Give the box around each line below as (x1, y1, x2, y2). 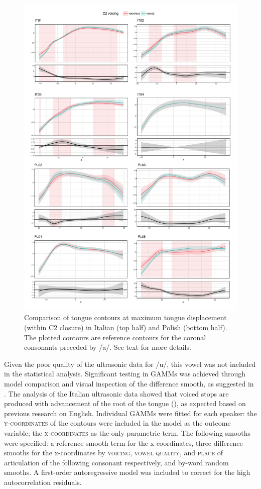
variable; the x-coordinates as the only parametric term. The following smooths (4, 427, 250, 438)
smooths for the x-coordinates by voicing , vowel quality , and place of (4, 447, 223, 458)
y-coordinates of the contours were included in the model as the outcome (4, 418, 231, 428)
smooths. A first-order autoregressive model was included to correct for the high (4, 467, 250, 477)
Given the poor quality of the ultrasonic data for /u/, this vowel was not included (4, 358, 256, 369)
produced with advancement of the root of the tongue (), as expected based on (4, 398, 246, 409)
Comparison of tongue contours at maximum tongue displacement (24, 312, 227, 323)
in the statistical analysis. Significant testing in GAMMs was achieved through (4, 368, 245, 379)
